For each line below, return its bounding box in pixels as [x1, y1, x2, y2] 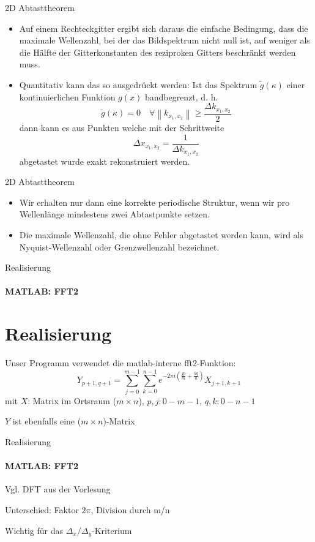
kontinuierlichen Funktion [19, 90, 116, 103]
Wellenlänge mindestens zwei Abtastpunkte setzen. [19, 208, 210, 220]
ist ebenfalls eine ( [12, 415, 81, 427]
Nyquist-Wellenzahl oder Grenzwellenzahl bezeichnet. [19, 240, 220, 253]
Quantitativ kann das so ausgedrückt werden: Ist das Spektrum [19, 78, 258, 91]
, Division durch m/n [91, 503, 170, 516]
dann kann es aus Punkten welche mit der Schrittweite [19, 121, 224, 134]
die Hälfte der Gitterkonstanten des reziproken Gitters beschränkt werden [19, 45, 296, 58]
